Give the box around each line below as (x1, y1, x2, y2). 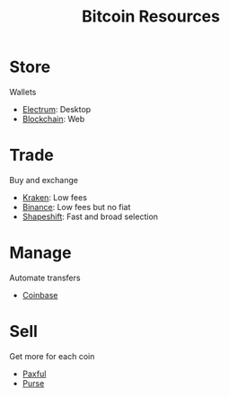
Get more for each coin (9, 350, 95, 361)
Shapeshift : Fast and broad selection (22, 211, 159, 222)
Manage (9, 243, 72, 263)
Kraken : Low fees (22, 191, 88, 203)
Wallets (9, 86, 37, 97)
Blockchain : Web (22, 113, 85, 124)
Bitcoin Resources (82, 6, 220, 27)
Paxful (22, 368, 47, 379)
